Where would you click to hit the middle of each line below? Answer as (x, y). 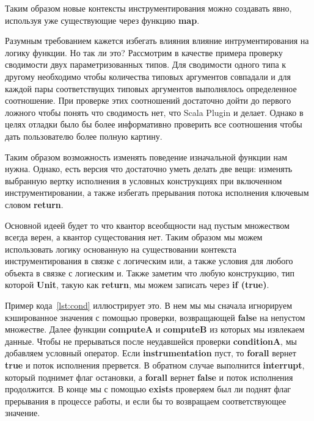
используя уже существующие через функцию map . (102, 20)
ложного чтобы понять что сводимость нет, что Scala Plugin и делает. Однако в (154, 112)
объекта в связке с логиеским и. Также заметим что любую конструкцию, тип (150, 272)
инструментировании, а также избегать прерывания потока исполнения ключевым (157, 193)
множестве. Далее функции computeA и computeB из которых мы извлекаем (155, 329)
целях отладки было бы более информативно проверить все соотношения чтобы (154, 124)
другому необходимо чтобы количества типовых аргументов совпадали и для (148, 76)
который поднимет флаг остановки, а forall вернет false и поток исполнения (149, 377)
